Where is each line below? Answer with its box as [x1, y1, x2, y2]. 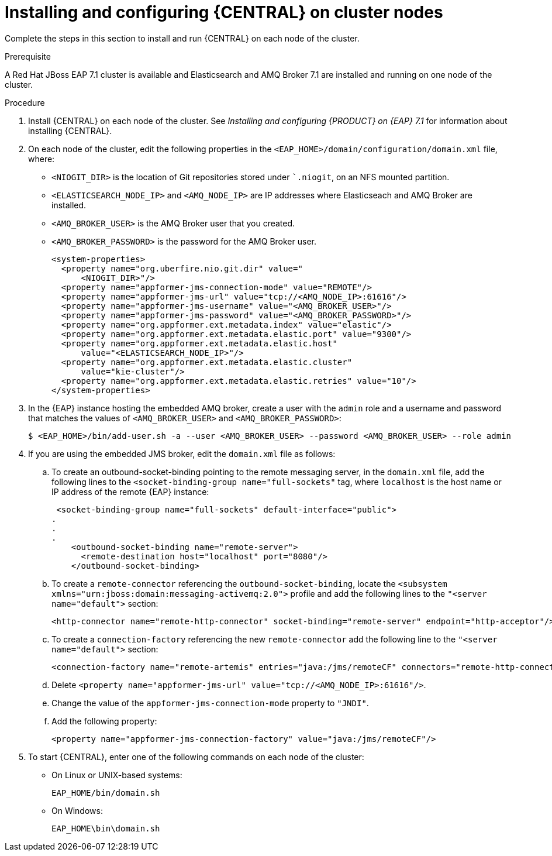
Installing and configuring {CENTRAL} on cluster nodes [5, 2, 443, 22]
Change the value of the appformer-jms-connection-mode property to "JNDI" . [51, 697, 369, 708]
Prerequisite [5, 51, 51, 61]
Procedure [5, 97, 45, 108]
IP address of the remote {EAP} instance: [51, 486, 209, 497]
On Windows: [51, 805, 103, 816]
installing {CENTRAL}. [28, 125, 112, 136]
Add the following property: [51, 716, 157, 726]
